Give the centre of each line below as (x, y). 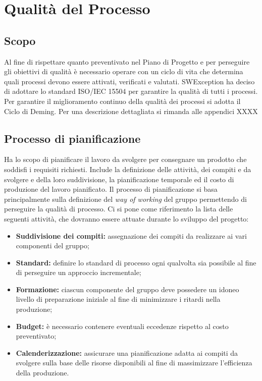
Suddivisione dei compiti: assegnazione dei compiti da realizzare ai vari (131, 235)
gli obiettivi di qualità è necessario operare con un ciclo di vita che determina (124, 71)
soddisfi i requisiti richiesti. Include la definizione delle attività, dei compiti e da (128, 169)
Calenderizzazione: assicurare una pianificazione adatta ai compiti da (127, 352)
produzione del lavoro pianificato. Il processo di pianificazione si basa (111, 189)
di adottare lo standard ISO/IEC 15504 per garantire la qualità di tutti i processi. (131, 91)
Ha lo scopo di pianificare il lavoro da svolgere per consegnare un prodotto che (125, 159)
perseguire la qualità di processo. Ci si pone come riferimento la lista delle (119, 209)
